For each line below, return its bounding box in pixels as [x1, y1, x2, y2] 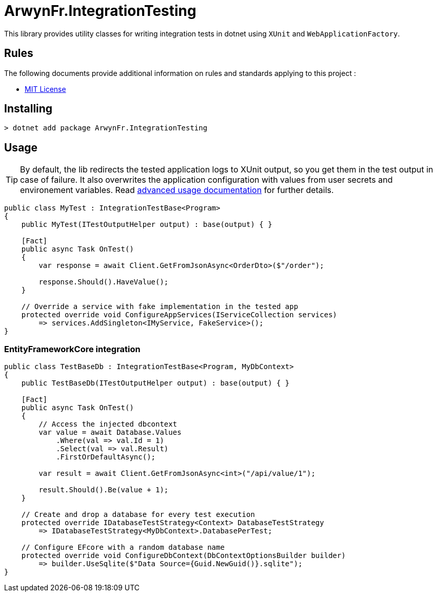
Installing [4, 102, 53, 116]
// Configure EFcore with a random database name [21, 543, 225, 552]
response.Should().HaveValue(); [38, 278, 169, 286]
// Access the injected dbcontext [38, 420, 177, 429]
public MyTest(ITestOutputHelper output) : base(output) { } [21, 220, 272, 229]
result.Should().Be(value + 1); [38, 486, 169, 494]
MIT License [25, 84, 66, 93]
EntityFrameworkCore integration [4, 343, 141, 354]
